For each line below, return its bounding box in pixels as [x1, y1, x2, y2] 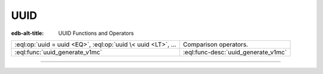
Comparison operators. [182, 40, 248, 49]
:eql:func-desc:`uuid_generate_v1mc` [182, 48, 287, 56]
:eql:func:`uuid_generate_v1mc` [14, 48, 102, 56]
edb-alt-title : [11, 30, 44, 37]
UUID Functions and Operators [58, 30, 134, 37]
